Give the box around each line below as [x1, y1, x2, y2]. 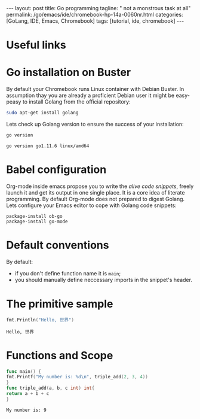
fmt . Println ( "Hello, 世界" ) [6, 317, 75, 323]
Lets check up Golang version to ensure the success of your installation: [6, 121, 184, 127]
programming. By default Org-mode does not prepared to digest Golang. [6, 195, 185, 202]
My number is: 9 [6, 407, 47, 413]
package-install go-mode [6, 218, 68, 224]
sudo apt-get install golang [6, 110, 79, 116]
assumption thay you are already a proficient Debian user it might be [6, 92, 175, 99]
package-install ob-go [6, 213, 63, 219]
